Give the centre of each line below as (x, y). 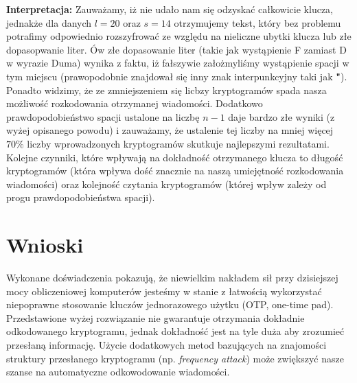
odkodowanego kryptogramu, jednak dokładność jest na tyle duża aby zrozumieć (175, 331)
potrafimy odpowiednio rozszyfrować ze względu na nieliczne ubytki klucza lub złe (179, 36)
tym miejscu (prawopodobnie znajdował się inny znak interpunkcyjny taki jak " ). (177, 76)
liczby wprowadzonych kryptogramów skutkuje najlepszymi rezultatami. (178, 143)
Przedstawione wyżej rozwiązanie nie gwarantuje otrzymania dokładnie (156, 317)
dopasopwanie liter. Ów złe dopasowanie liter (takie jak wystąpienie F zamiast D (176, 49)
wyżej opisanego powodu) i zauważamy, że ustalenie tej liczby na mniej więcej (170, 130)
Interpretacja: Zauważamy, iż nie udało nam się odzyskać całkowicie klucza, (170, 9)
